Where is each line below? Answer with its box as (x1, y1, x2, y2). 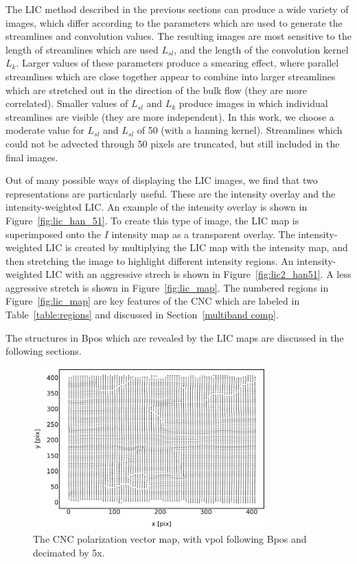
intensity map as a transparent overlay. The (111, 226, 295, 241)
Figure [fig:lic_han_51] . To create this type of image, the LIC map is (5, 213, 299, 227)
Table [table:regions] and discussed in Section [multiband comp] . (5, 307, 279, 322)
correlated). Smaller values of (5, 96, 128, 110)
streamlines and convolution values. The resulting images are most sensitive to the (5, 29, 352, 43)
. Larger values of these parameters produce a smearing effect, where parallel (16, 56, 339, 70)
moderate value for (5, 123, 84, 137)
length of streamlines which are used (5, 42, 159, 56)
